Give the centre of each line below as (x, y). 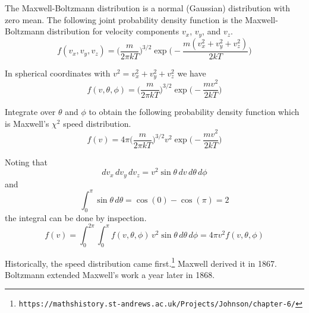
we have (192, 73)
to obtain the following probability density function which (194, 112)
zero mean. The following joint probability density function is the (124, 19)
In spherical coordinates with (58, 73)
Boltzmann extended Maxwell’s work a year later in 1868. (110, 274)
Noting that (26, 162)
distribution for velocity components (113, 31)
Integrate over (30, 112)
